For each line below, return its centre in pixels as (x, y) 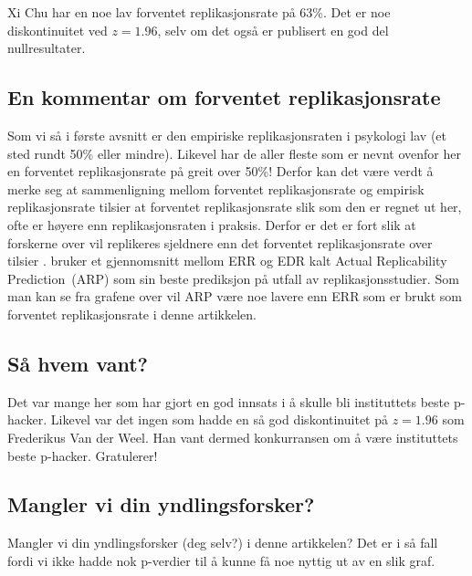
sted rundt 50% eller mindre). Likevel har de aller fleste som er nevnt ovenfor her (234, 153)
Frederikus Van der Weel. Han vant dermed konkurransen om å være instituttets (233, 437)
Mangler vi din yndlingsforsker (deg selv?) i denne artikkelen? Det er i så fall (223, 543)
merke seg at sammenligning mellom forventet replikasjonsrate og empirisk (216, 189)
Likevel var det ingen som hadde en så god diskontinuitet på (219, 419)
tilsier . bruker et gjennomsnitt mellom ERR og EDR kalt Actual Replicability (227, 261)
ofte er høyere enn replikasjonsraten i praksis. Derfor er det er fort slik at (212, 224)
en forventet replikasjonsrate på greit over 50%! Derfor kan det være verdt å (220, 171)
